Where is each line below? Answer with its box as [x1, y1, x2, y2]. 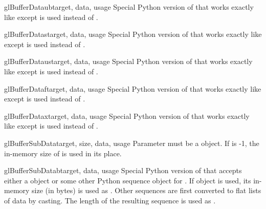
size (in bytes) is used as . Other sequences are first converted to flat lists [32, 185, 261, 196]
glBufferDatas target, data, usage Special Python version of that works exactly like [4, 29, 262, 39]
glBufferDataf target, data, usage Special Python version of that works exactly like [4, 83, 261, 94]
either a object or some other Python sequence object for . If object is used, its [4, 175, 251, 185]
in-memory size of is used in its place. [4, 148, 122, 158]
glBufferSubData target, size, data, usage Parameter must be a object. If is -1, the [4, 137, 259, 148]
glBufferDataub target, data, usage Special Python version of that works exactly [4, 2, 254, 12]
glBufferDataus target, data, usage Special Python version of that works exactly [4, 56, 253, 67]
